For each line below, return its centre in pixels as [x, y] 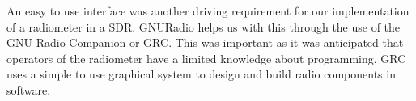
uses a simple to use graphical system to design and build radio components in [201, 74]
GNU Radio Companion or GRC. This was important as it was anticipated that [205, 42]
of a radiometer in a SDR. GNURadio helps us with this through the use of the [204, 26]
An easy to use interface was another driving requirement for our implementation [208, 11]
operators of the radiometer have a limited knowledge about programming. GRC [206, 58]
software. [29, 89]
